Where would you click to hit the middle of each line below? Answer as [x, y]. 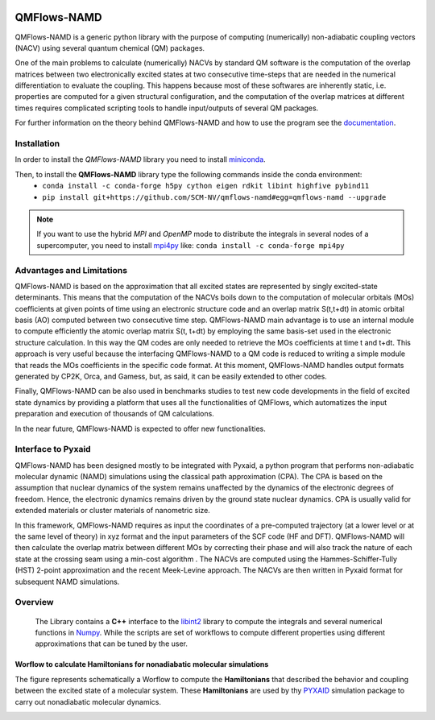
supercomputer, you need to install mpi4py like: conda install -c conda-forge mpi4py [191, 245]
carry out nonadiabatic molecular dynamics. [88, 701]
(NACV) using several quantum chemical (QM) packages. [110, 48]
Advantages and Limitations [71, 270]
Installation [37, 143]
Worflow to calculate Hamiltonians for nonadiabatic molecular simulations [142, 664]
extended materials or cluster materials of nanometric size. [113, 511]
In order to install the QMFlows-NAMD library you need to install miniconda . [140, 159]
